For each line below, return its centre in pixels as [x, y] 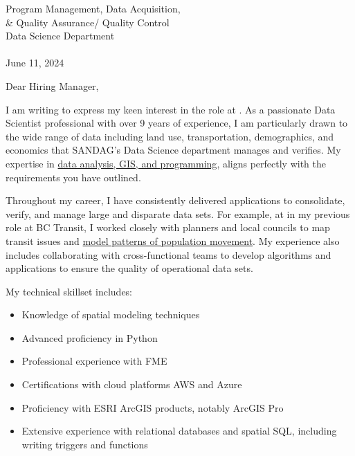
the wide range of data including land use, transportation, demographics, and [170, 136]
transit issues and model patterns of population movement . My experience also [173, 240]
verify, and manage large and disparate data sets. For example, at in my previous [178, 213]
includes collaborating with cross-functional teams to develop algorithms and [169, 254]
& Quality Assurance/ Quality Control [88, 22]
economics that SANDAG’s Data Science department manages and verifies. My [173, 150]
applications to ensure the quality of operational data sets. [129, 268]
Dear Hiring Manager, [52, 85]
